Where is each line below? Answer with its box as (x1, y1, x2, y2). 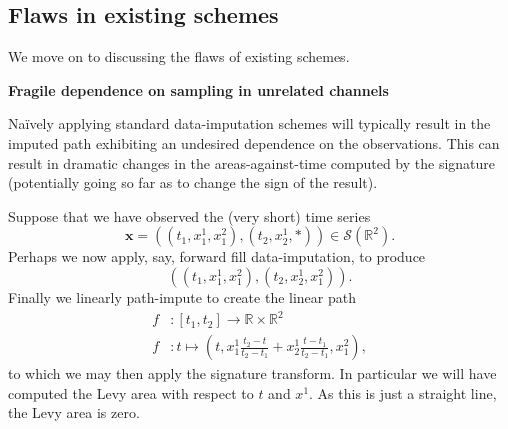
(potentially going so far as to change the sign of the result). (8, 172, 378, 193)
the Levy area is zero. (8, 402, 140, 423)
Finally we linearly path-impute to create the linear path (8, 286, 356, 307)
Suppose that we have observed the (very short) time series (8, 205, 371, 226)
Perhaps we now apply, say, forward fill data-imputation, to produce (8, 246, 426, 267)
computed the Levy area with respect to (8, 382, 254, 403)
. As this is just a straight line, (309, 382, 497, 403)
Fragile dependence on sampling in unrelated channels (8, 79, 389, 100)
